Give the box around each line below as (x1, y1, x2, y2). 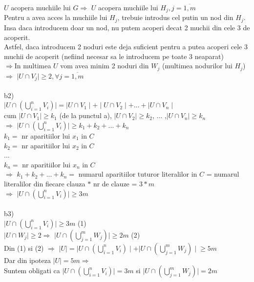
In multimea (14, 60, 51, 71)
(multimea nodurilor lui (162, 60, 233, 71)
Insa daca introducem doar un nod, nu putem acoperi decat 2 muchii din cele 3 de (4, 22, 250, 32)
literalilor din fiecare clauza (4, 178, 85, 188)
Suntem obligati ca (4, 265, 60, 276)
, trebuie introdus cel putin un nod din (117, 12, 233, 22)
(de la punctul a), (59, 110, 112, 121)
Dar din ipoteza (4, 255, 51, 265)
